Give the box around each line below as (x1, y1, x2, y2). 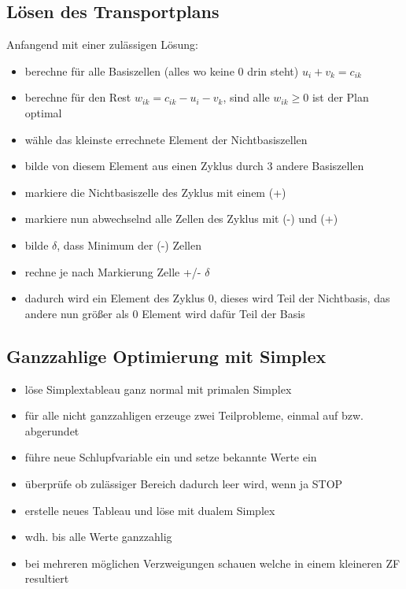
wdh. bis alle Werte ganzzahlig (24, 528, 172, 545)
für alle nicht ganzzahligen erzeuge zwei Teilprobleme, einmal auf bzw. (24, 407, 364, 424)
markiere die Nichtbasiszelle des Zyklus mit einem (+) (24, 183, 286, 200)
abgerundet (24, 422, 79, 439)
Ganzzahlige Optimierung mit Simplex (6, 343, 327, 368)
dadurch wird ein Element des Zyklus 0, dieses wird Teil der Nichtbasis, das (24, 290, 390, 306)
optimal (24, 104, 62, 120)
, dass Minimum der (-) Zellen (57, 236, 201, 253)
